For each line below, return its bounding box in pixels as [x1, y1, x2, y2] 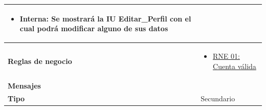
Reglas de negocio [8, 55, 72, 66]
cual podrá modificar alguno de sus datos [19, 23, 168, 34]
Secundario [201, 93, 235, 104]
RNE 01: [213, 50, 240, 61]
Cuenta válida [213, 60, 256, 71]
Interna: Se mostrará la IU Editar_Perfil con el [19, 13, 191, 24]
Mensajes [8, 80, 41, 91]
